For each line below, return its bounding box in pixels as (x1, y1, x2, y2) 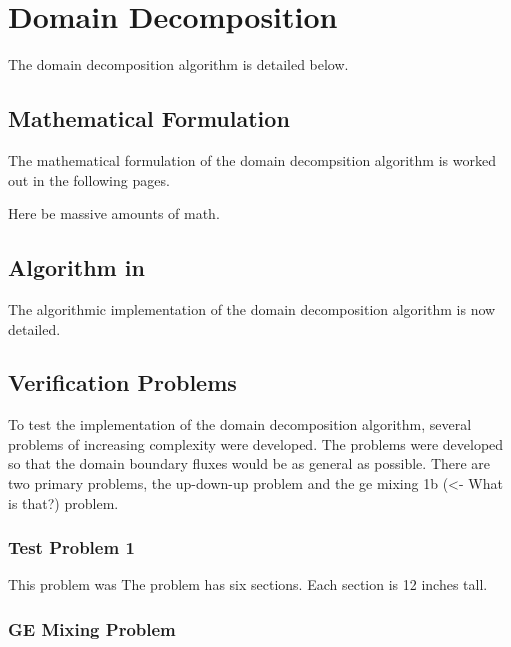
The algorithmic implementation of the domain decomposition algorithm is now (8, 298, 496, 319)
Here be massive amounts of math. (8, 203, 220, 224)
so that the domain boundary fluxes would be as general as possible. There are (8, 453, 491, 474)
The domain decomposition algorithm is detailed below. (8, 54, 349, 75)
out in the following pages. (8, 169, 170, 190)
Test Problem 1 (8, 535, 135, 560)
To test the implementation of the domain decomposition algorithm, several (8, 414, 472, 435)
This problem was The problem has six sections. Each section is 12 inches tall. (8, 574, 488, 595)
